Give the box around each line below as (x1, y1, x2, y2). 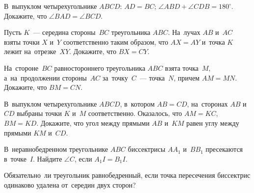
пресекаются (205, 144, 243, 154)
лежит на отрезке (4, 46, 56, 56)
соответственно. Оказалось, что (88, 108, 182, 118)
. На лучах (168, 27, 201, 37)
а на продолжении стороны (4, 72, 87, 83)
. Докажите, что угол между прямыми (36, 117, 150, 128)
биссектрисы (127, 144, 166, 154)
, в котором (120, 98, 155, 109)
